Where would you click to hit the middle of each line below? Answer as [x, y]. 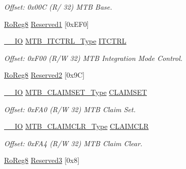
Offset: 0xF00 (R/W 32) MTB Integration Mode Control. [94, 58]
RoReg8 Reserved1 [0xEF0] [46, 24]
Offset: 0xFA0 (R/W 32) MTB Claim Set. [70, 109]
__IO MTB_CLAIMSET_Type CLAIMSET [76, 92]
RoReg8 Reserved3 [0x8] [42, 160]
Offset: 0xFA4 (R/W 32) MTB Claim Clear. [73, 143]
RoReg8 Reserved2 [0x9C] [44, 75]
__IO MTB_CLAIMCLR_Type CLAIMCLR [76, 126]
